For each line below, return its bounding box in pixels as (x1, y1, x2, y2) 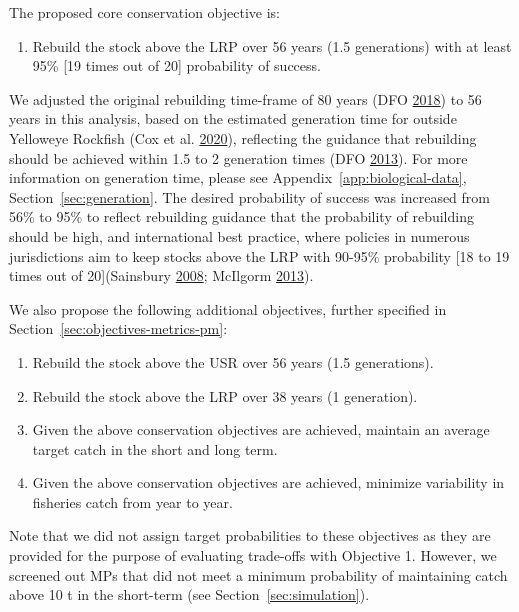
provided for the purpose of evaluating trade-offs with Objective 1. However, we (9, 545, 497, 566)
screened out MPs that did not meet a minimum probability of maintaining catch (9, 564, 508, 585)
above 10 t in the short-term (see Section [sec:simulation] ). (9, 584, 370, 605)
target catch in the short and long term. (32, 438, 278, 459)
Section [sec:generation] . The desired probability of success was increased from (9, 186, 490, 207)
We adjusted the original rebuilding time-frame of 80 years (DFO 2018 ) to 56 (9, 88, 482, 109)
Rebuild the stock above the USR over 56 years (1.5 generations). (32, 351, 434, 372)
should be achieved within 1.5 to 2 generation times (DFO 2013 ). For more (9, 147, 468, 168)
